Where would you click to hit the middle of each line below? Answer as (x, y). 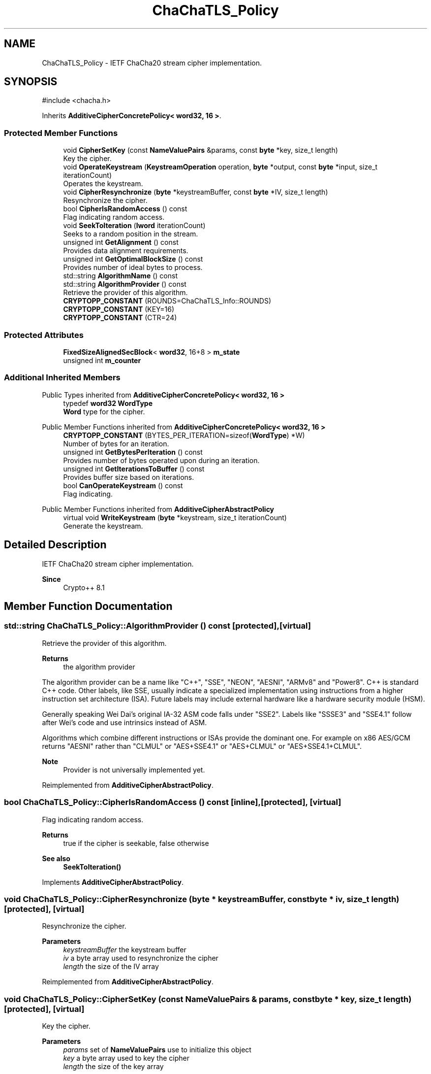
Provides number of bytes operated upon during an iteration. (161, 460)
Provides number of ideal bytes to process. (133, 268)
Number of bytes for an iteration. (116, 443)
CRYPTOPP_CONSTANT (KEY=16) (119, 309)
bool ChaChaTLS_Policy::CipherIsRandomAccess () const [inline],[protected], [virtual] (173, 802)
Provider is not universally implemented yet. (134, 770)
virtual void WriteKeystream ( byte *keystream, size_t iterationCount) (175, 517)
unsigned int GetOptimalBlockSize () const (133, 259)
